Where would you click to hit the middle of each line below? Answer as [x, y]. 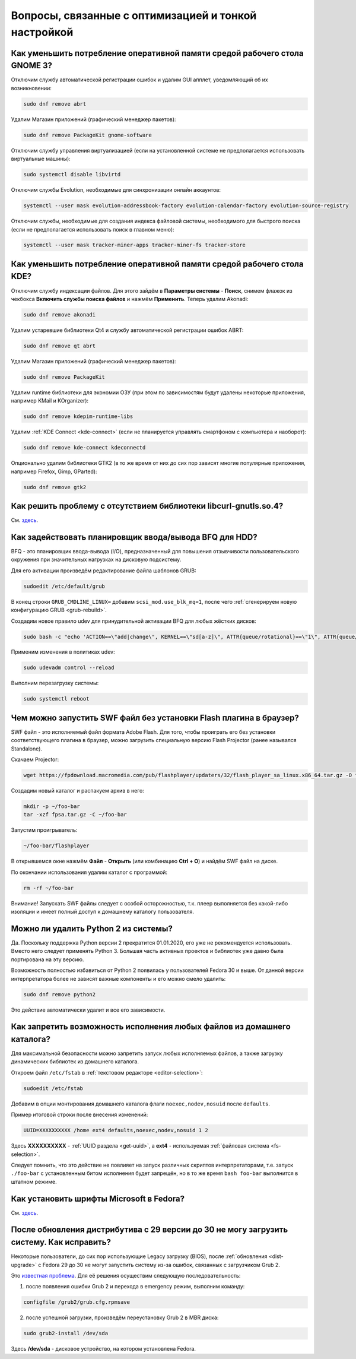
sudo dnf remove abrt [55, 104]
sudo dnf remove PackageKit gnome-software [88, 135]
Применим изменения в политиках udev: [63, 652]
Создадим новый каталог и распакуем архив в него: [78, 791]
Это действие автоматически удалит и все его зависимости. [88, 1010]
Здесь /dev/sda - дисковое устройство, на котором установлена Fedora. [103, 1349]
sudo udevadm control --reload [69, 668]
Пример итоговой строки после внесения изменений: [80, 1115]
